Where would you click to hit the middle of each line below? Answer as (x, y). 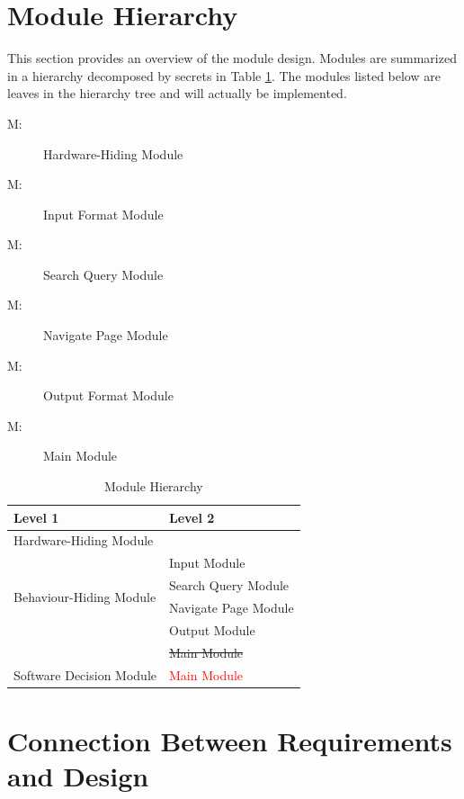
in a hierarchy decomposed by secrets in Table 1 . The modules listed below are (224, 75)
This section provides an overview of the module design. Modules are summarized (232, 58)
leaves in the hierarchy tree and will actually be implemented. (177, 93)
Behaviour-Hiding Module (85, 596)
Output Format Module (108, 395)
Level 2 (192, 517)
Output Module (212, 629)
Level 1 (36, 517)
